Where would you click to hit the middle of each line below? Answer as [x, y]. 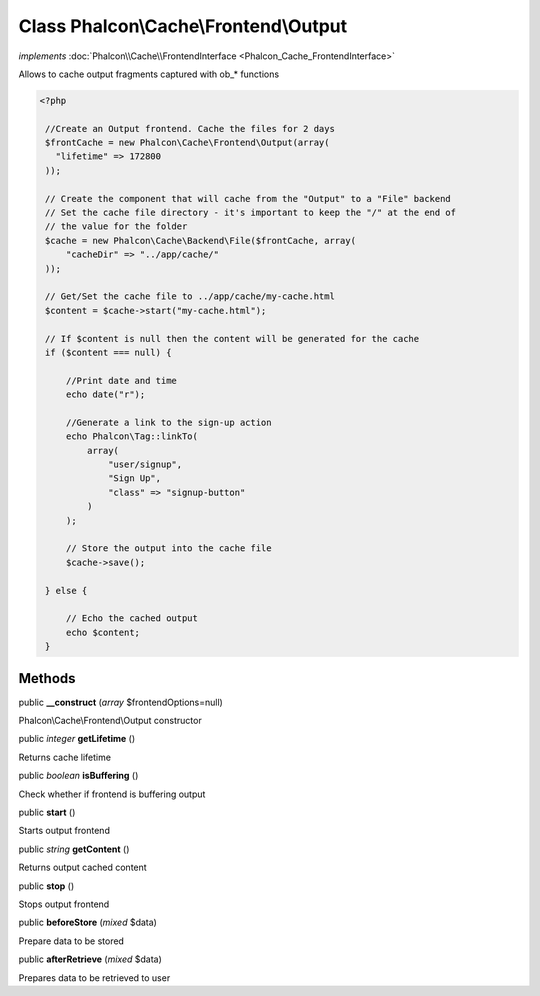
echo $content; [102, 632]
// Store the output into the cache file [168, 548]
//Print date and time [121, 380]
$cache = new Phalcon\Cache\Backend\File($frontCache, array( [201, 240]
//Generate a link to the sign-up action [168, 422]
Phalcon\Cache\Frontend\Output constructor [110, 721]
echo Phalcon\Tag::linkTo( [132, 436]
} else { [66, 590]
